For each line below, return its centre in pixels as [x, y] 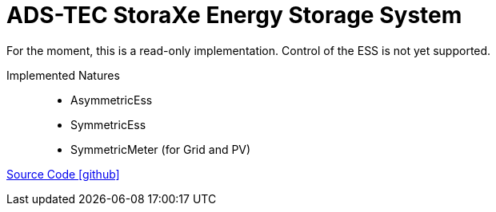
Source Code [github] [63, 174]
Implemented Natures [63, 75]
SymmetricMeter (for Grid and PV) [161, 149]
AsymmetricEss [112, 100]
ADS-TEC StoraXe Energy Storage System [234, 15]
